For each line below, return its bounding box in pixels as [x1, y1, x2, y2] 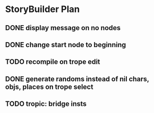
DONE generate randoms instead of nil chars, [5, 74, 149, 83]
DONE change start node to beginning [5, 40, 126, 49]
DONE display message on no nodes [5, 24, 121, 32]
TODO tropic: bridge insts [5, 99, 87, 108]
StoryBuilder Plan [5, 4, 80, 15]
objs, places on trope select [5, 82, 94, 91]
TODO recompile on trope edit [5, 58, 100, 66]
